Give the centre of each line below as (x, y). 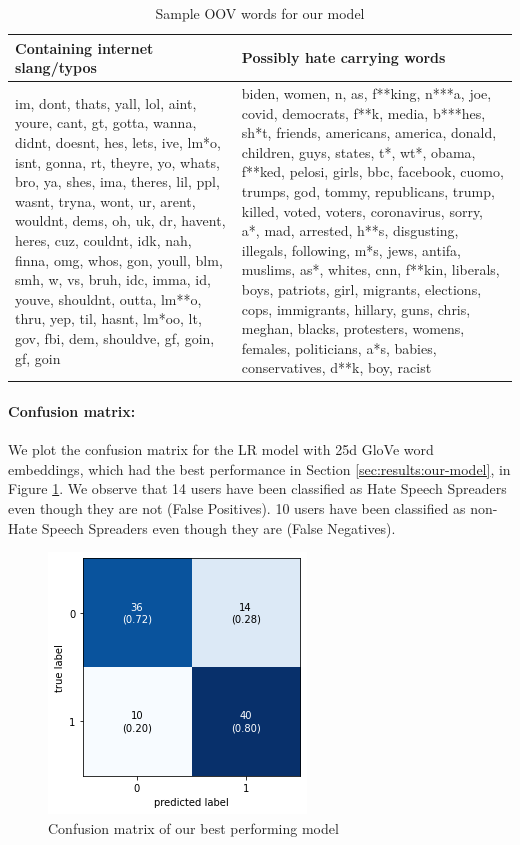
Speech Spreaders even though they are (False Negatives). (218, 527)
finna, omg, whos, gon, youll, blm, (119, 259)
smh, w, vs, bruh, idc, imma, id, (113, 279)
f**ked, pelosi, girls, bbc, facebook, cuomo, (372, 171)
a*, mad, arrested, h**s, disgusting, (350, 230)
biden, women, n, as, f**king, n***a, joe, (366, 93)
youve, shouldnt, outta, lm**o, (108, 298)
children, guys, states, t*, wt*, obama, (358, 151)
